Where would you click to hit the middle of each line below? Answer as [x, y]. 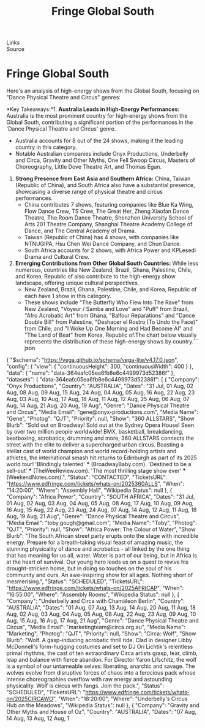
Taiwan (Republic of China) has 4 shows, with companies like [102, 237]
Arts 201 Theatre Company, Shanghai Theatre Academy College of [108, 224]
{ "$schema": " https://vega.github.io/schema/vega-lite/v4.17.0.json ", [92, 360]
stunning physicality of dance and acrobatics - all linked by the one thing [98, 549]
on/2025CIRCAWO [30, 699]
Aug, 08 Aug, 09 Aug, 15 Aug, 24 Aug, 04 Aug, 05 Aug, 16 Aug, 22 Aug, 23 [100, 393]
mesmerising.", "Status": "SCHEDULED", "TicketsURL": [75, 581]
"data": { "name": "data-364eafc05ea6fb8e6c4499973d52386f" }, [91, 373]
